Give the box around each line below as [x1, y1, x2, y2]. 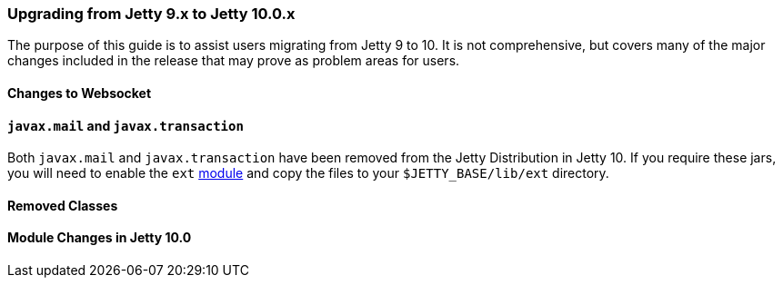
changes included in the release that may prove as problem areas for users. [7, 53, 460, 69]
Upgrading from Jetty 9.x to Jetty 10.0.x [7, 5, 296, 23]
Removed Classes [7, 197, 118, 213]
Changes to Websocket [7, 84, 152, 101]
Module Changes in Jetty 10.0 [7, 230, 192, 246]
